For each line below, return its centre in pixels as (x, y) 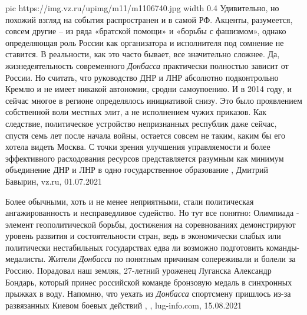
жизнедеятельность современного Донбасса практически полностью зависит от (147, 65)
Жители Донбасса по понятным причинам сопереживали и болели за (172, 259)
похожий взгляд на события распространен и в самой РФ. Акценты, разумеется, (149, 19)
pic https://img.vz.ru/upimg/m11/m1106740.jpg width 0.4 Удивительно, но (142, 8)
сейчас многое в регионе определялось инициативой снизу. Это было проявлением (154, 100)
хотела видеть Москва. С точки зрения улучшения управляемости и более (138, 147)
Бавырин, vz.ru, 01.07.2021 (54, 181)
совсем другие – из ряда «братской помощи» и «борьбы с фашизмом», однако (146, 31)
